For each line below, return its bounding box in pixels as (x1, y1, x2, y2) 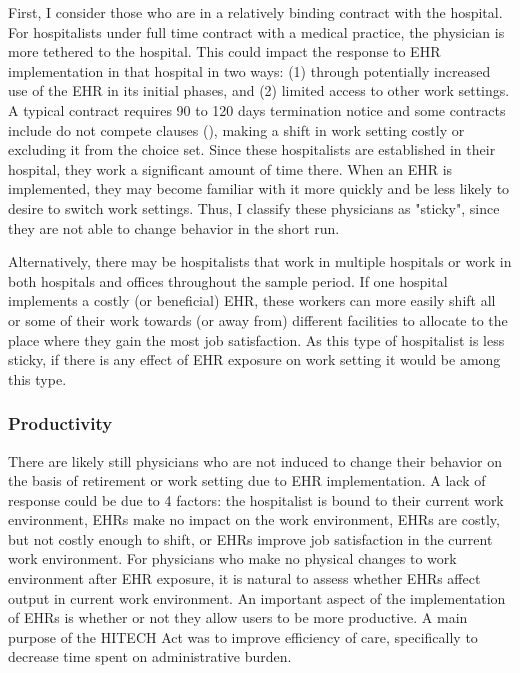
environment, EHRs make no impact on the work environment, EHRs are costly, (8, 509, 500, 530)
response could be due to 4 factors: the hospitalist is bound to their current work (8, 489, 504, 510)
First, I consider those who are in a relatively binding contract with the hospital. (8, 2, 503, 22)
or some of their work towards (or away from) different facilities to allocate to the (8, 309, 508, 330)
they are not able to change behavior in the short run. (8, 217, 340, 238)
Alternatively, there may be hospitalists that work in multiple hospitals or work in (8, 251, 512, 272)
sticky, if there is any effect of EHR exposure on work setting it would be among (8, 349, 501, 370)
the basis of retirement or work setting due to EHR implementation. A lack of (8, 470, 486, 491)
